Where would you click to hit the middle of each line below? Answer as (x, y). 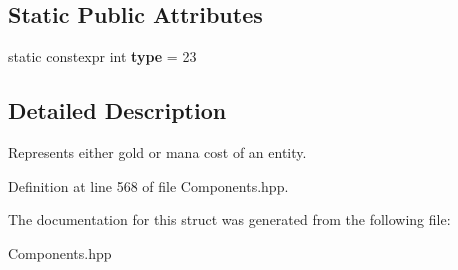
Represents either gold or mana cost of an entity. (157, 152)
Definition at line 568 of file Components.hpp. (148, 185)
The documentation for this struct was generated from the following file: (229, 219)
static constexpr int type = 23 (102, 56)
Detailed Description (117, 110)
